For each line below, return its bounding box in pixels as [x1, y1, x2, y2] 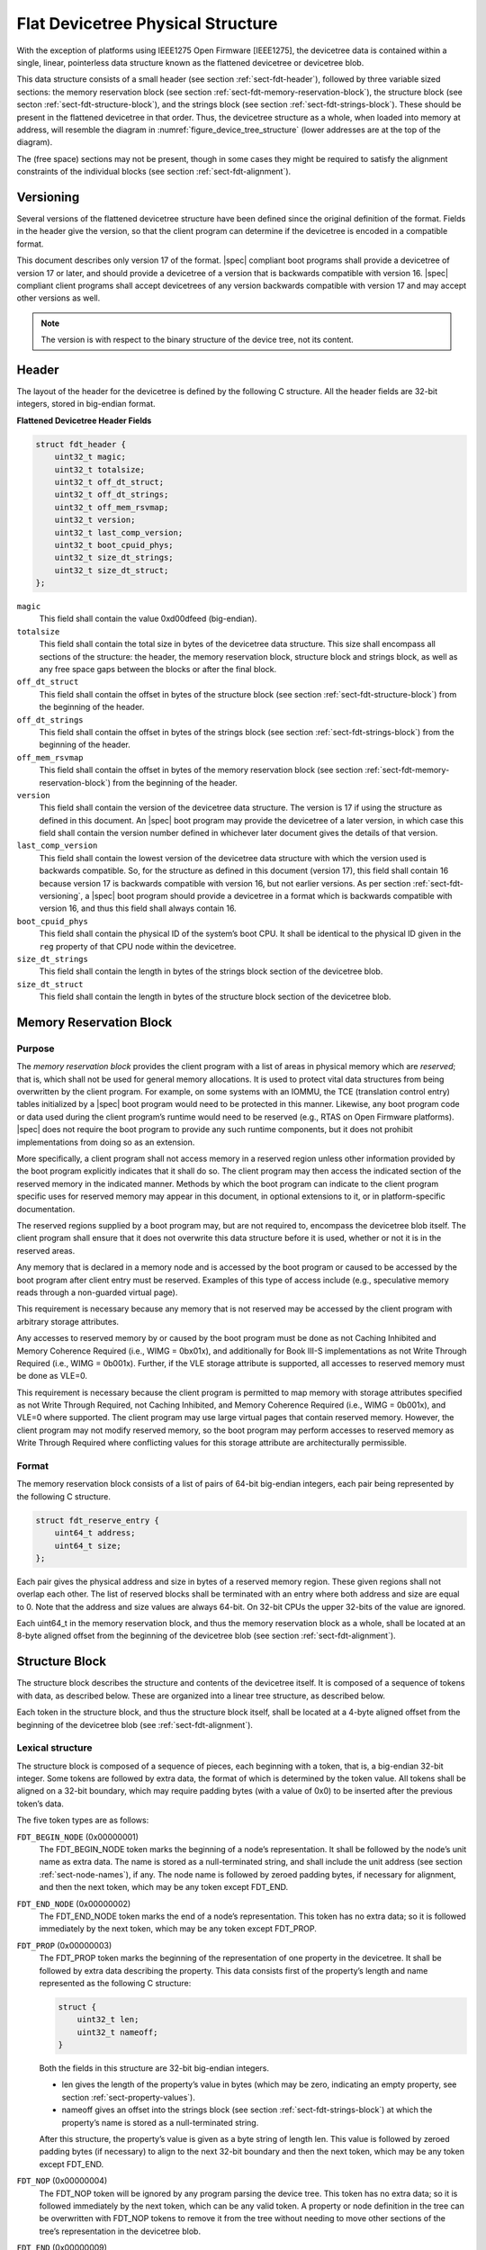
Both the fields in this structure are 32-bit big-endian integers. [39, 2063, 270, 2074]
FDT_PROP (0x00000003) [16, 1939, 112, 1950]
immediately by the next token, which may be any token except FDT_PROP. [39, 1923, 317, 1934]
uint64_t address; [54, 1528, 136, 1538]
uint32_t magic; [54, 452, 126, 463]
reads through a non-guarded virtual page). [16, 1287, 178, 1298]
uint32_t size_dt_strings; [54, 553, 175, 562]
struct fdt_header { [35, 439, 126, 449]
